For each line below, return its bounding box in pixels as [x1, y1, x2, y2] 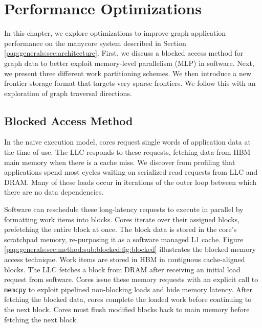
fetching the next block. [4, 314, 78, 324]
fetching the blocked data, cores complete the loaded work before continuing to [4, 294, 252, 304]
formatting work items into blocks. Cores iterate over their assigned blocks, [4, 214, 239, 224]
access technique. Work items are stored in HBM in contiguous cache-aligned [4, 254, 245, 265]
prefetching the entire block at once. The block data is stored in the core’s [4, 224, 237, 235]
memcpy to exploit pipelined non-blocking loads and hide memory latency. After [4, 284, 252, 294]
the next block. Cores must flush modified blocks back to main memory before [4, 304, 250, 315]
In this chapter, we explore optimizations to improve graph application [4, 28, 226, 38]
